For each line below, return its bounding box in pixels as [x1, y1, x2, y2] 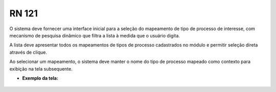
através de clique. [9, 49, 47, 55]
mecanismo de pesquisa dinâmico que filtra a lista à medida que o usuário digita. [9, 32, 180, 38]
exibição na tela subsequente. [9, 65, 73, 72]
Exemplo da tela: [22, 75, 59, 81]
